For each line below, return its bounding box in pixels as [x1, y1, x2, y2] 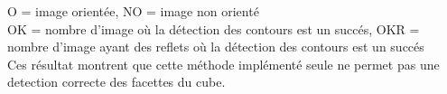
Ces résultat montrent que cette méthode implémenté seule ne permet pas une [7, 54, 440, 73]
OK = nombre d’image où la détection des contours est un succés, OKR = [7, 19, 420, 38]
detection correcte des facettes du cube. [7, 72, 226, 91]
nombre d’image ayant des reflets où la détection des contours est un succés [7, 37, 424, 56]
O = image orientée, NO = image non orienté [7, 2, 259, 20]
